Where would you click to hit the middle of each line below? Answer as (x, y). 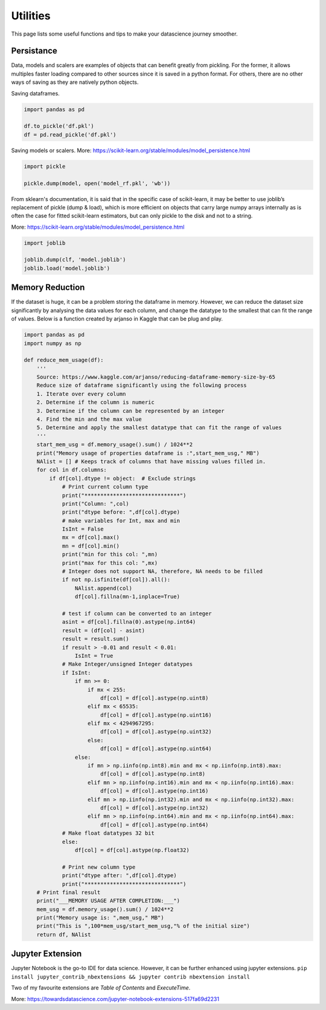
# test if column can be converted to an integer (137, 614)
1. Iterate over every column (81, 394)
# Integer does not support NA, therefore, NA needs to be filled (162, 571)
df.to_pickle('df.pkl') (59, 126)
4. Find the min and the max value (89, 419)
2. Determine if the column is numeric (96, 402)
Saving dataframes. (35, 93)
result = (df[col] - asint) (103, 630)
